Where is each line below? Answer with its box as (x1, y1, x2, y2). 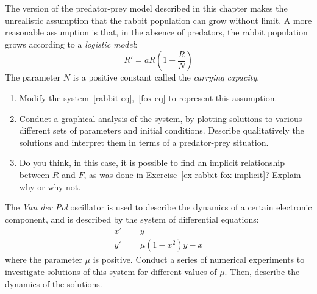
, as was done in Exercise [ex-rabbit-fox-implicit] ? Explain (84, 168, 301, 181)
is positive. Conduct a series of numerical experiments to (93, 253, 305, 266)
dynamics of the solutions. (5, 277, 102, 290)
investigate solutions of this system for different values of (5, 265, 217, 278)
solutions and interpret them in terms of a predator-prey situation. (19, 135, 269, 148)
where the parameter (5, 253, 82, 266)
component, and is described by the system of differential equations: (5, 212, 259, 225)
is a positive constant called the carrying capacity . (73, 71, 260, 84)
